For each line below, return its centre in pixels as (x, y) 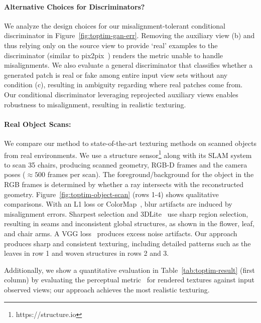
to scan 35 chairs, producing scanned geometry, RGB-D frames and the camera (126, 164)
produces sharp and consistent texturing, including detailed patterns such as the (127, 243)
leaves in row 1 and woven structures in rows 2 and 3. (87, 253)
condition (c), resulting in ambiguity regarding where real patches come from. (123, 85)
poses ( (15, 174)
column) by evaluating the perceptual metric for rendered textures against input (129, 280)
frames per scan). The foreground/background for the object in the (151, 174)
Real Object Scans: (38, 124)
